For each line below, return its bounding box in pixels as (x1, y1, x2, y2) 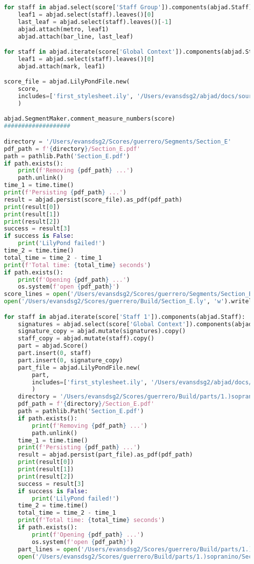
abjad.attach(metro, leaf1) (18, 25, 109, 33)
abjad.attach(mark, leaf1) (18, 63, 106, 70)
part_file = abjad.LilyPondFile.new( (18, 364, 141, 371)
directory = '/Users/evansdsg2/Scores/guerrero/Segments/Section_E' (4, 138, 232, 145)
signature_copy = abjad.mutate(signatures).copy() (18, 328, 186, 335)
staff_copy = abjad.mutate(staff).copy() (18, 335, 154, 342)
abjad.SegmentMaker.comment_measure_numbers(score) (4, 115, 175, 123)
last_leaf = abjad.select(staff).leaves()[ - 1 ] (18, 18, 172, 25)
